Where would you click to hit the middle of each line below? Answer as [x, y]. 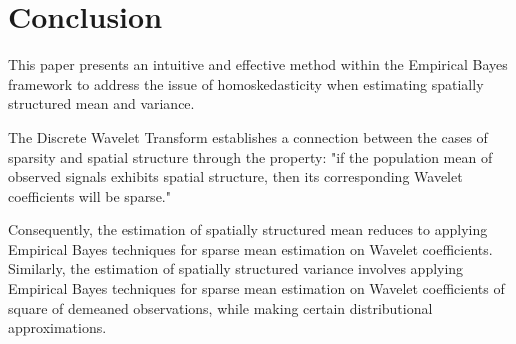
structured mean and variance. [101, 103]
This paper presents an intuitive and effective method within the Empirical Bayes [258, 64]
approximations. [57, 327]
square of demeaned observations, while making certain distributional [220, 307]
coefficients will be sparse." [89, 195]
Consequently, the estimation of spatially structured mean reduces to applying [248, 229]
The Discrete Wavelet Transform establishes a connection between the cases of [248, 136]
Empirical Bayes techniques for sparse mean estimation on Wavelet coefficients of [256, 288]
